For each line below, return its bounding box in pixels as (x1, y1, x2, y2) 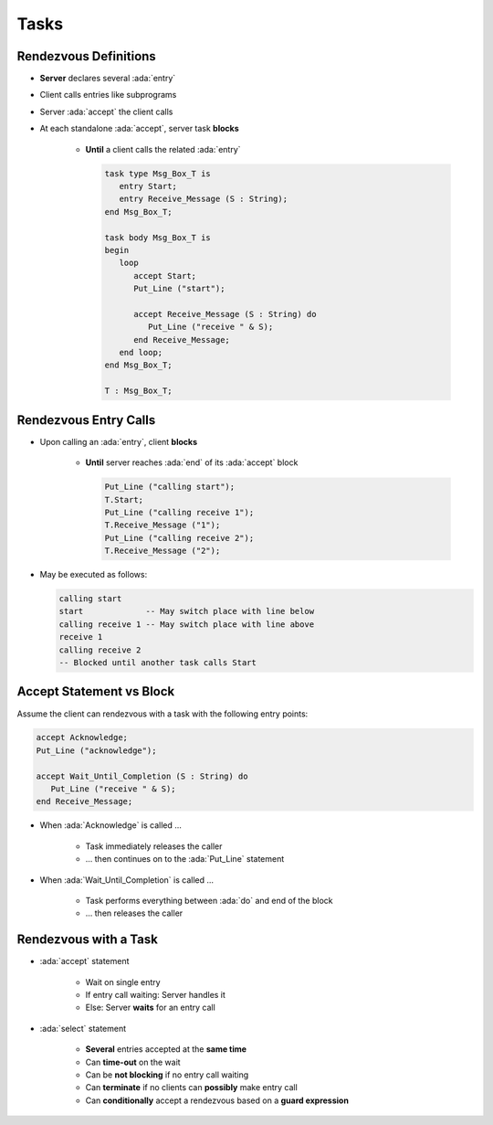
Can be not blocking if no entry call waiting (85, 1069, 249, 1080)
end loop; (119, 347, 163, 358)
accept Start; (133, 271, 196, 281)
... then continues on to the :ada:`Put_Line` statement (85, 854, 285, 865)
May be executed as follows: (39, 569, 148, 580)
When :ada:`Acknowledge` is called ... (39, 820, 183, 831)
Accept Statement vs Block (16, 684, 175, 699)
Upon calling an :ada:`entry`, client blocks (39, 436, 198, 447)
